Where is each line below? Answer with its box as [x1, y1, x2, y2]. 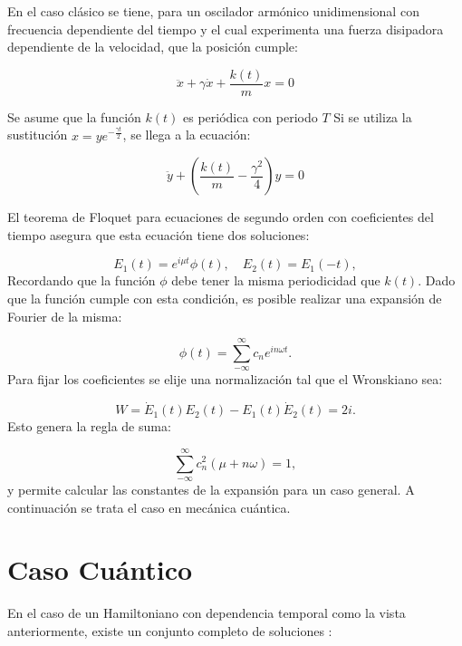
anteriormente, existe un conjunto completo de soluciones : [7, 621, 332, 640]
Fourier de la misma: [7, 306, 122, 325]
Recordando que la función [7, 271, 156, 290]
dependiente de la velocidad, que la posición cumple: [7, 37, 298, 56]
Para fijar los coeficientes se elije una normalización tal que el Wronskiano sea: [7, 370, 443, 389]
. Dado [418, 271, 456, 290]
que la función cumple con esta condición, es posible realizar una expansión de [7, 288, 442, 307]
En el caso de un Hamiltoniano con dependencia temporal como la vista [7, 603, 406, 622]
